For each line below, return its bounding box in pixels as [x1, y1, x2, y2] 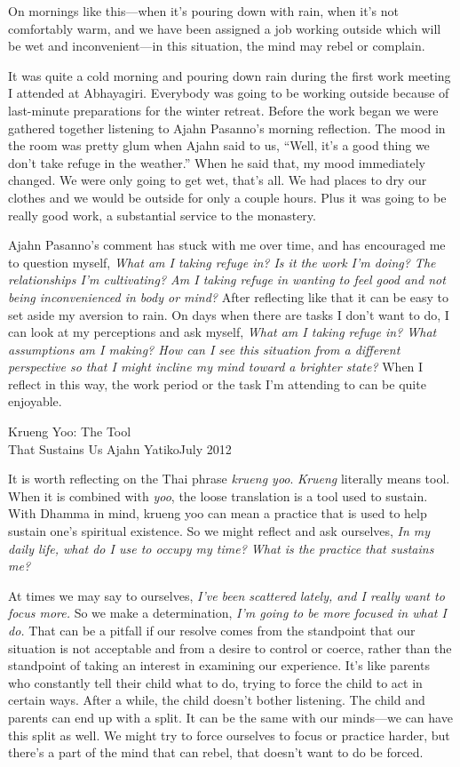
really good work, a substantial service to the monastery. [8, 205, 316, 224]
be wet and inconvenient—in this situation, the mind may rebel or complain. [8, 36, 425, 55]
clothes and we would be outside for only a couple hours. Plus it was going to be [8, 188, 447, 206]
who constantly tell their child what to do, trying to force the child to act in [8, 673, 423, 691]
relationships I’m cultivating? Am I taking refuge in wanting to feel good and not [8, 270, 446, 289]
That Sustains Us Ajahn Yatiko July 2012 [8, 439, 232, 458]
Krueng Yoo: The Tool [8, 422, 131, 441]
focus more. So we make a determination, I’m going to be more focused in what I [8, 603, 447, 622]
